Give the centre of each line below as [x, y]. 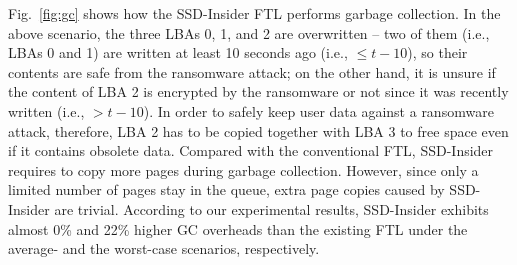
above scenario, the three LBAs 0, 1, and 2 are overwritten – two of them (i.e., [249, 32]
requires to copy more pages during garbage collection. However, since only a [243, 169]
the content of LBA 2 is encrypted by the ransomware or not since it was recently [258, 91]
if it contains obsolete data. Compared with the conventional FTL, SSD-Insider [251, 150]
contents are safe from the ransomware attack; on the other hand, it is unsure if [252, 71]
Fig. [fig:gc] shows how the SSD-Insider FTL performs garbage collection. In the [254, 13]
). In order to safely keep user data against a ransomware [318, 110]
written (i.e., [46, 110]
